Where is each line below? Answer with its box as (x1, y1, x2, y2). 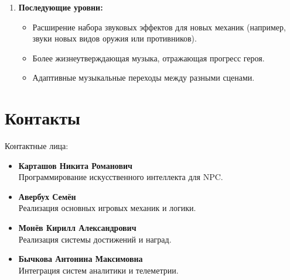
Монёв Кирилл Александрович (18, 222, 137, 234)
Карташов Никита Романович (18, 159, 132, 171)
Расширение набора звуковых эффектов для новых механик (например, (32, 20, 286, 33)
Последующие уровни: (18, 1, 103, 13)
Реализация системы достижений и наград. (18, 233, 172, 245)
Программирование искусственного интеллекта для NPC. (18, 171, 223, 183)
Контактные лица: (5, 140, 69, 152)
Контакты (5, 106, 80, 130)
